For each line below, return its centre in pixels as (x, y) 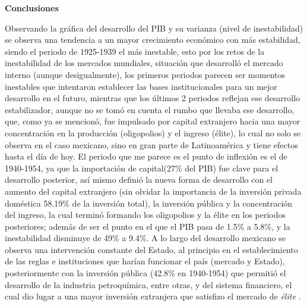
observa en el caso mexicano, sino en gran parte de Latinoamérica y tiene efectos (151, 144)
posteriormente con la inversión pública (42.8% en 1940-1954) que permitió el (145, 273)
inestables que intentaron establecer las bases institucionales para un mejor (141, 86)
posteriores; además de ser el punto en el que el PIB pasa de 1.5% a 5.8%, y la (148, 226)
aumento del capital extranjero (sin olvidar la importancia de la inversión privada (153, 191)
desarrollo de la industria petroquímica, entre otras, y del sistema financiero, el (148, 284)
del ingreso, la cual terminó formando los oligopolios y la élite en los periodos (145, 215)
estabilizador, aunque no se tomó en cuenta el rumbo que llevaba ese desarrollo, (150, 109)
